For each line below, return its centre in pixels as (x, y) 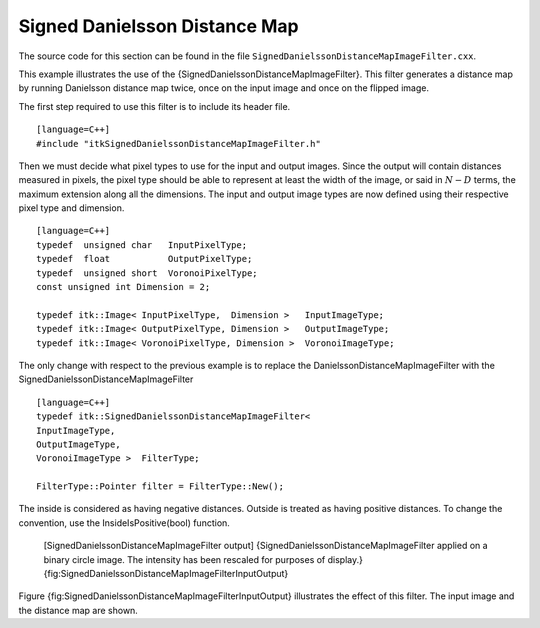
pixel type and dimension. (71, 208)
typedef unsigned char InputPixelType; (142, 244)
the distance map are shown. (78, 610)
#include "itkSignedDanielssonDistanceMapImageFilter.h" (179, 143)
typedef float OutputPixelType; (144, 259)
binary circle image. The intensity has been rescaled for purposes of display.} (203, 559)
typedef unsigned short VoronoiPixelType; (147, 273)
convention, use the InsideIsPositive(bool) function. (124, 522)
